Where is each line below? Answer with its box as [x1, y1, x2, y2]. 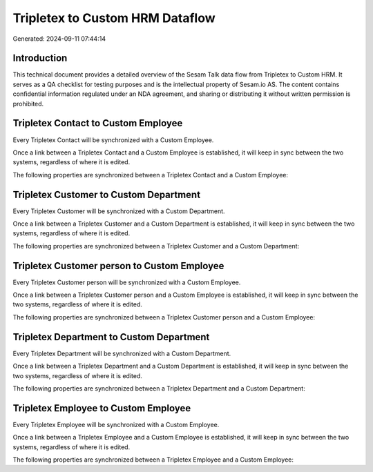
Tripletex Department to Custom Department [12, 331, 210, 343]
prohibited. [12, 99, 44, 108]
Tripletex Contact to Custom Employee [12, 117, 183, 129]
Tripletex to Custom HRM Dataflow [12, 10, 216, 26]
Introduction [12, 52, 68, 64]
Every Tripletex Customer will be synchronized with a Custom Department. [12, 207, 225, 215]
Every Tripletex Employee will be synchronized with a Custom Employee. [12, 420, 220, 429]
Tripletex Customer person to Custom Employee [12, 259, 224, 272]
